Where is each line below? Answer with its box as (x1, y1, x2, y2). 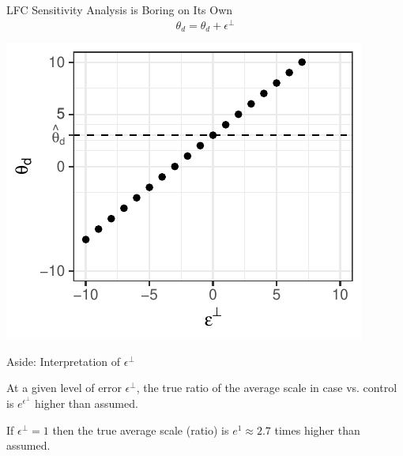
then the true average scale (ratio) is (52, 421, 229, 438)
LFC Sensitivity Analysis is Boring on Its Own (6, 2, 233, 17)
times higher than (274, 421, 360, 438)
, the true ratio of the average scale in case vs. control (136, 379, 397, 396)
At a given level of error (6, 379, 122, 396)
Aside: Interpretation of (6, 352, 121, 369)
